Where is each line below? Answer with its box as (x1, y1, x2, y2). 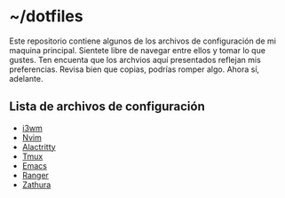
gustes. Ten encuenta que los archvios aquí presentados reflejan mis (9, 54, 262, 65)
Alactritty (21, 141, 56, 152)
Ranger (21, 170, 49, 180)
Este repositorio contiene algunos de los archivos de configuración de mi (9, 36, 277, 46)
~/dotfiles (9, 6, 83, 27)
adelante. (9, 73, 44, 83)
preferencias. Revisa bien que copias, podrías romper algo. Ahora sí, (9, 64, 260, 75)
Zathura (21, 179, 51, 190)
